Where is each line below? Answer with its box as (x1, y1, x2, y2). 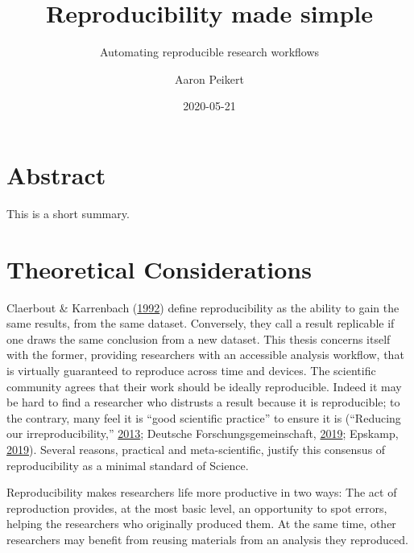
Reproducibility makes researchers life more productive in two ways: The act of (6, 484, 397, 501)
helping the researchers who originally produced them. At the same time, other (6, 515, 396, 532)
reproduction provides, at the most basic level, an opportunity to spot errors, (6, 499, 387, 516)
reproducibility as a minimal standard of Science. (6, 456, 249, 473)
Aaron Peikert (175, 70, 244, 87)
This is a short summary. (6, 204, 130, 221)
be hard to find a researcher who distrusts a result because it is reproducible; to (6, 394, 400, 411)
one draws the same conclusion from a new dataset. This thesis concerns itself (6, 330, 391, 347)
